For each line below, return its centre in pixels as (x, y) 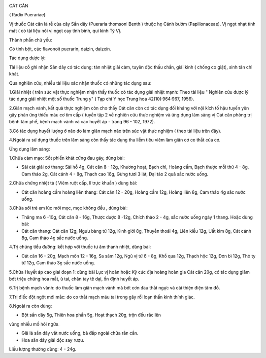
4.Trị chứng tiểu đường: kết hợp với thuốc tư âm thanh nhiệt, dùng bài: (80, 247)
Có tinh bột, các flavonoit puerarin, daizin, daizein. (60, 49)
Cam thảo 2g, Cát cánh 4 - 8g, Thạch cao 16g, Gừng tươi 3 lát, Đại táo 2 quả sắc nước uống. (115, 174)
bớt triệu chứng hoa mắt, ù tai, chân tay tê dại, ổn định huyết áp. (74, 279)
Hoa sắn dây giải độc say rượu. (53, 340)
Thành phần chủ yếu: (31, 40)
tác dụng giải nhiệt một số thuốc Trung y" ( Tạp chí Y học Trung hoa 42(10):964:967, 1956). (102, 99)
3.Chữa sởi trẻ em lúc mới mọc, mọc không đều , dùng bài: (68, 208)
